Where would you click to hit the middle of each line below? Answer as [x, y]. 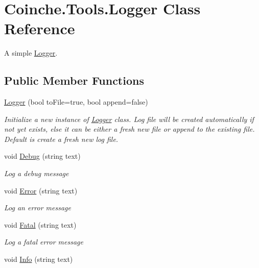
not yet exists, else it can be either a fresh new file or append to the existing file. [129, 129]
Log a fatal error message [44, 242]
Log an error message [38, 208]
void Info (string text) [39, 259]
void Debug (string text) [42, 156]
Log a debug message [37, 173]
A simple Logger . [31, 53]
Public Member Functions [74, 80]
